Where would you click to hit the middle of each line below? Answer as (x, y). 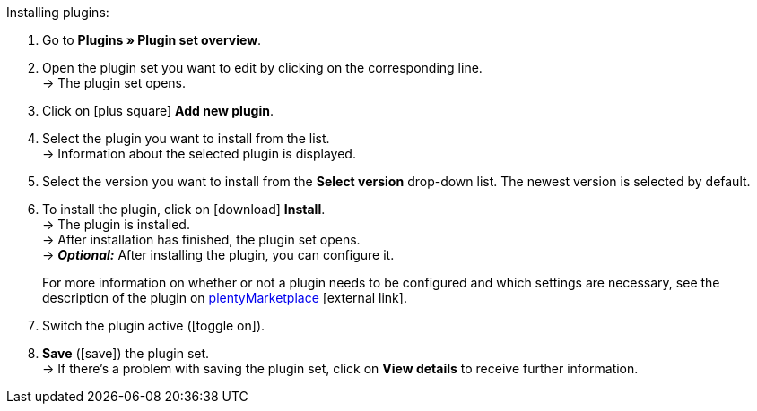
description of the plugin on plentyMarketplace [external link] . (225, 298)
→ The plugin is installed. (116, 224)
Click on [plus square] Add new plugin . (158, 111)
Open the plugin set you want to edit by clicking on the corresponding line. (262, 68)
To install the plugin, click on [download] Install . (184, 209)
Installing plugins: (58, 12)
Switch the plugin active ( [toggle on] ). (154, 325)
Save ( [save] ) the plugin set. (126, 353)
